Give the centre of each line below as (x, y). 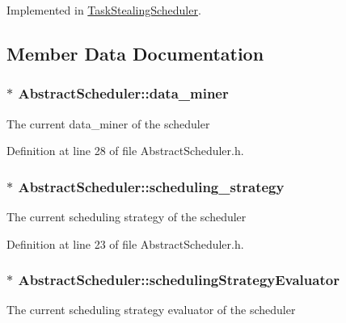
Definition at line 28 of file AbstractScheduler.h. (125, 151)
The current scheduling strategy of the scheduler (127, 216)
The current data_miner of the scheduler (108, 123)
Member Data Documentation (135, 53)
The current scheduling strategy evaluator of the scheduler (151, 310)
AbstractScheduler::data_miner (123, 93)
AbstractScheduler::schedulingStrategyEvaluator (179, 280)
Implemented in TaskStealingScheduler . (104, 10)
